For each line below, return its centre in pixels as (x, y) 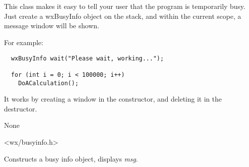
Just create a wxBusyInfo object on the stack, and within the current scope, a (123, 16)
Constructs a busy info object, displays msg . (71, 158)
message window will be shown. (52, 26)
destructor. (21, 108)
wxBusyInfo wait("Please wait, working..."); (88, 58)
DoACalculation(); (48, 83)
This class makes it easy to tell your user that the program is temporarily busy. (125, 6)
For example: (24, 42)
